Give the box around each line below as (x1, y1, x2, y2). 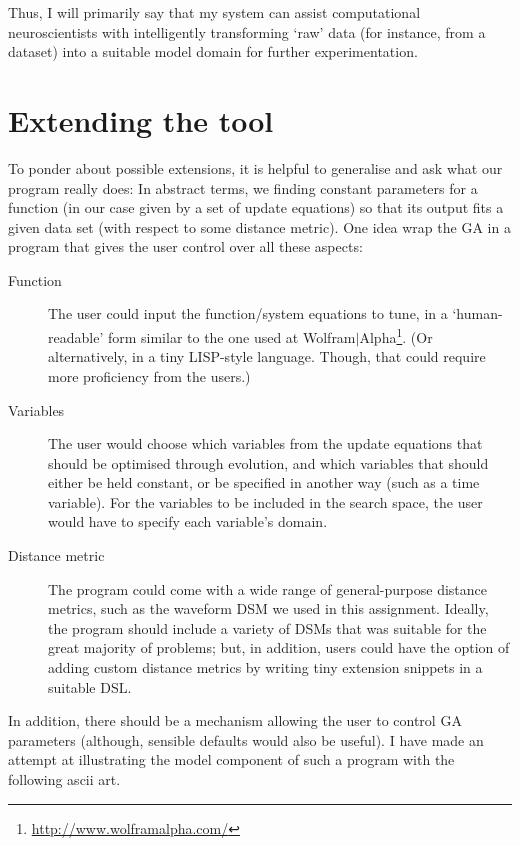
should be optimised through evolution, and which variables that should (48, 452, 489, 473)
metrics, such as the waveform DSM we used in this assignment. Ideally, (48, 598, 489, 619)
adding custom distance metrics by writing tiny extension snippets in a (48, 657, 483, 678)
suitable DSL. (48, 676, 132, 697)
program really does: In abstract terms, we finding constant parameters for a (8, 177, 478, 198)
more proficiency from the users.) (48, 365, 251, 386)
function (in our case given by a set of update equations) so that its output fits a (8, 197, 504, 218)
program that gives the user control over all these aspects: (8, 236, 363, 257)
